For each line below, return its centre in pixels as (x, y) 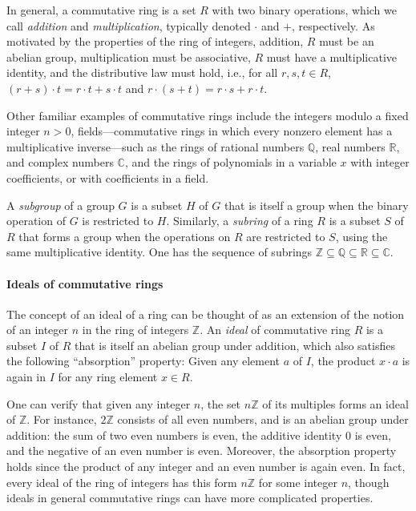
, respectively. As (333, 25)
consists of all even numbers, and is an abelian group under (263, 419)
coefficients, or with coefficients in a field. (108, 177)
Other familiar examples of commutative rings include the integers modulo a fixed (208, 115)
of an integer (38, 330)
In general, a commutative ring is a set (101, 10)
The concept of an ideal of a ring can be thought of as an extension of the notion (206, 314)
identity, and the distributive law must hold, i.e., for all (142, 72)
